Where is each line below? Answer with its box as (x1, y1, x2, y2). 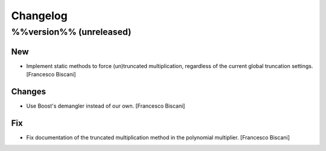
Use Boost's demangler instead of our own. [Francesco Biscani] (26, 102, 185, 109)
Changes (11, 86, 46, 96)
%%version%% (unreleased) (11, 26, 132, 37)
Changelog (11, 9, 68, 22)
